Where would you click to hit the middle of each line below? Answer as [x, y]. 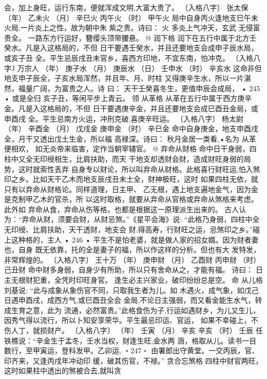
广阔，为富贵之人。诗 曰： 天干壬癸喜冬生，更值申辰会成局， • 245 [146, 88]
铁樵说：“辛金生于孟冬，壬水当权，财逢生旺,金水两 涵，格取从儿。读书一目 [130, 340]
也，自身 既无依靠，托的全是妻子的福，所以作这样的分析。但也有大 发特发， [132, 249]
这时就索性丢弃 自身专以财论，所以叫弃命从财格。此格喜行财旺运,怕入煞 [139, 169]
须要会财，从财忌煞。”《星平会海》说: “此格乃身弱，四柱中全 [159, 219]
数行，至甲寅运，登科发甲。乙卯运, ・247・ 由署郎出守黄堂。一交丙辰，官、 [132, 350]
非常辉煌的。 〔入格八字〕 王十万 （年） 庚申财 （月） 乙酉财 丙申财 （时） [132, 259]
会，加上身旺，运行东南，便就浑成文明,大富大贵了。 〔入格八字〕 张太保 [126, 7]
